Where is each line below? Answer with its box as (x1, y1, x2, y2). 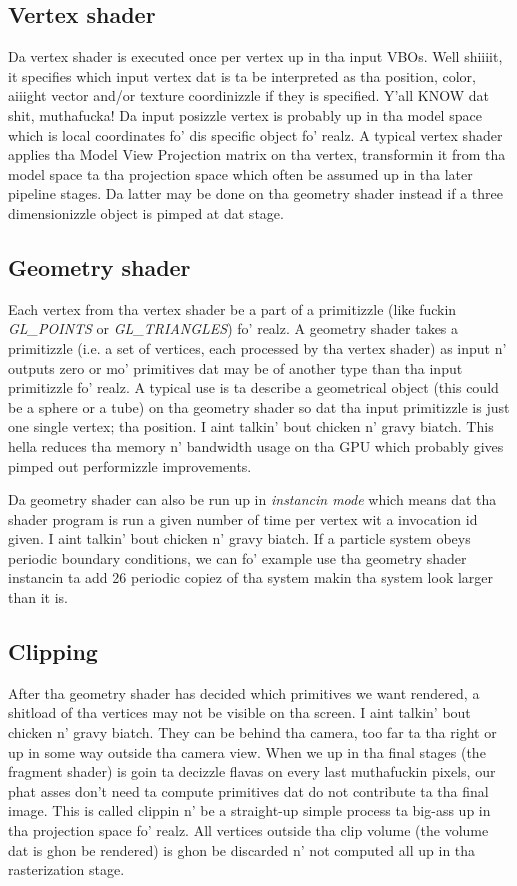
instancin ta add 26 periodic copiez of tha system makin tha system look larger (8, 567, 494, 588)
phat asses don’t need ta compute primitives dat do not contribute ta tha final (8, 780, 489, 801)
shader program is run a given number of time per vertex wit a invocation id (8, 508, 478, 529)
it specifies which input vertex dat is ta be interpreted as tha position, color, (8, 65, 476, 86)
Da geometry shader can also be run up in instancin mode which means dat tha (8, 489, 497, 510)
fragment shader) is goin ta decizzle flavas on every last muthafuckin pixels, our (8, 761, 496, 782)
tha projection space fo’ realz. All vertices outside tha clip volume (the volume (8, 820, 489, 841)
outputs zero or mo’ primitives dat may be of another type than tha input (8, 357, 463, 378)
